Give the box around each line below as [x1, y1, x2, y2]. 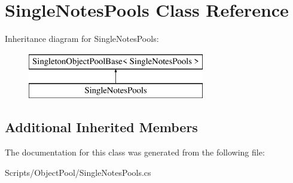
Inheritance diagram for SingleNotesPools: [5, 32, 159, 45]
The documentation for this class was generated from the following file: [5, 146, 265, 158]
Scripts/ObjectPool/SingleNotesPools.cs [5, 166, 151, 178]
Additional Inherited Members [5, 118, 198, 136]
